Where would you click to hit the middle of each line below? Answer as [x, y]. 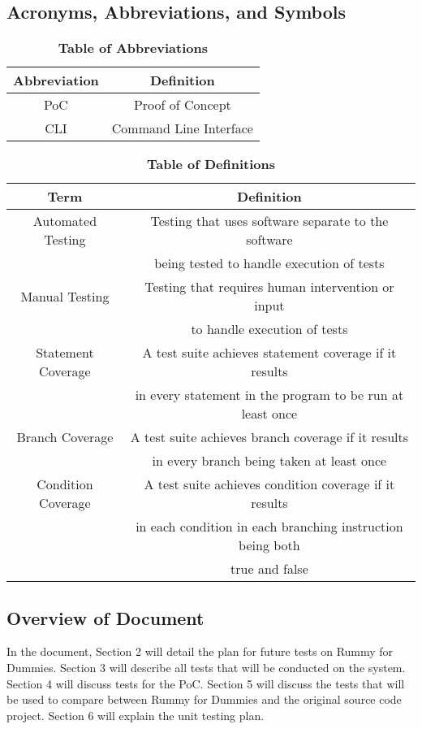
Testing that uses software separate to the [269, 221]
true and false [269, 569]
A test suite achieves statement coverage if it [269, 353]
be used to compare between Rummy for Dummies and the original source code [204, 699]
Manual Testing [65, 296]
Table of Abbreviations [133, 48]
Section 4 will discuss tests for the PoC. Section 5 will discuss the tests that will [206, 683]
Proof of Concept [182, 105]
